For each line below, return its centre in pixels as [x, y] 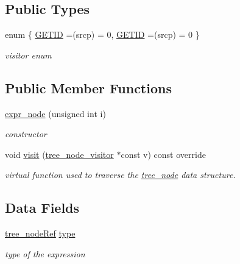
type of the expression [45, 253]
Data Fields [42, 208]
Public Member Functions [88, 87]
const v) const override [163, 154]
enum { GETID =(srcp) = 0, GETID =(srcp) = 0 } [102, 34]
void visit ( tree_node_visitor [59, 154]
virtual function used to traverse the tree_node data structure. [120, 175]
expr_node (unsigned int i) [55, 113]
